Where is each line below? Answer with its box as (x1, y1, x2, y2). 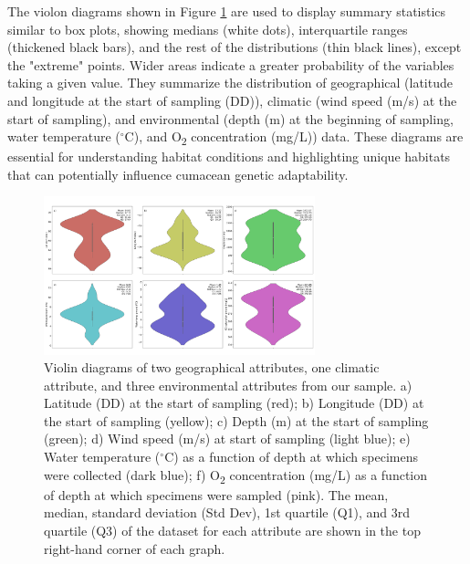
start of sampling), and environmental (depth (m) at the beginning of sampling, (7, 109, 454, 128)
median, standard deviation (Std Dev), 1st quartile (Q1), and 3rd (44, 503, 411, 522)
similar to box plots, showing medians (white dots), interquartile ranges (7, 19, 408, 38)
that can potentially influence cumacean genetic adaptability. (7, 164, 349, 183)
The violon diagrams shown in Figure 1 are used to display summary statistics (7, 2, 446, 20)
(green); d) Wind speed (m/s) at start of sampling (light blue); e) (44, 429, 411, 448)
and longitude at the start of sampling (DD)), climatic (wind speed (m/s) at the (7, 90, 457, 110)
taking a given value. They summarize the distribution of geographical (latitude (7, 73, 453, 92)
